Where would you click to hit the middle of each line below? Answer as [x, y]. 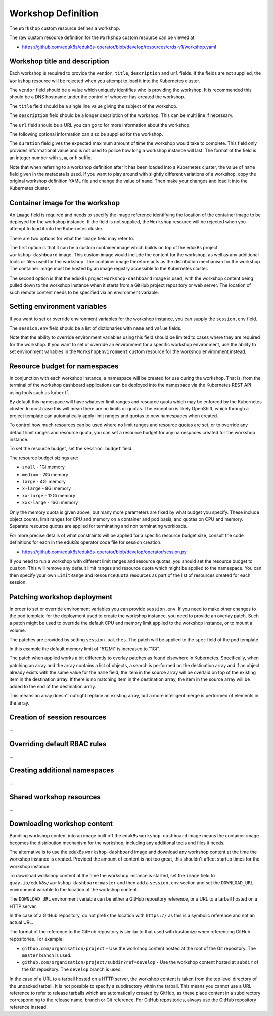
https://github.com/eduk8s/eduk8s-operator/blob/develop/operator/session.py [104, 552]
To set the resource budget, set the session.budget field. [71, 449]
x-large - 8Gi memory [47, 488]
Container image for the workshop [65, 203]
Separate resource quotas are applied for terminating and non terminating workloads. [98, 526]
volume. [18, 630]
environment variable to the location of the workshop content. [74, 889]
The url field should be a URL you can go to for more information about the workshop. [100, 125]
